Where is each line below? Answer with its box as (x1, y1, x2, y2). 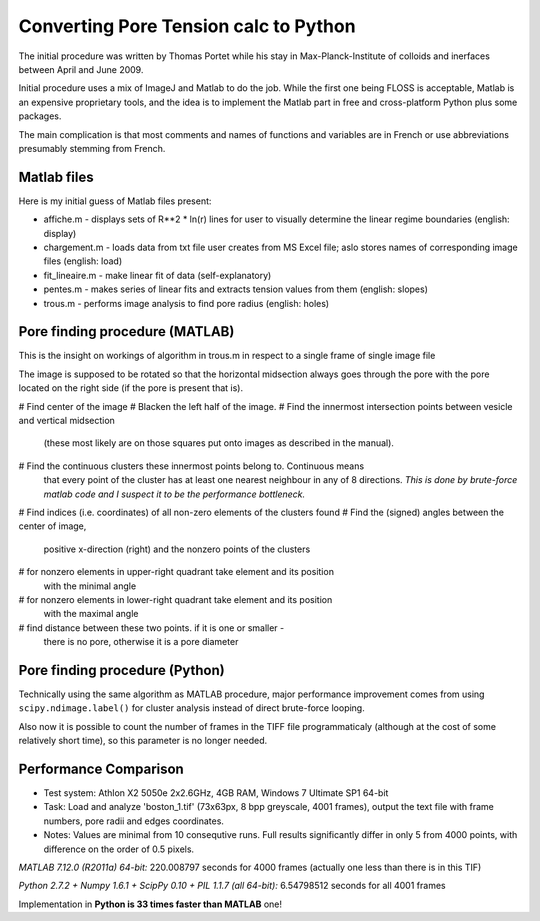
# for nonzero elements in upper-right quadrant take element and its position (18, 566, 335, 578)
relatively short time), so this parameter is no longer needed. (18, 735, 268, 747)
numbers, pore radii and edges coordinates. (43, 815, 225, 827)
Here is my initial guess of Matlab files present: (18, 195, 212, 207)
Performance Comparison (18, 760, 184, 777)
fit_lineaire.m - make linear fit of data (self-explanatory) (43, 269, 272, 281)
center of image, (18, 520, 87, 532)
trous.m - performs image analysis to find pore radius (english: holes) (43, 297, 330, 309)
